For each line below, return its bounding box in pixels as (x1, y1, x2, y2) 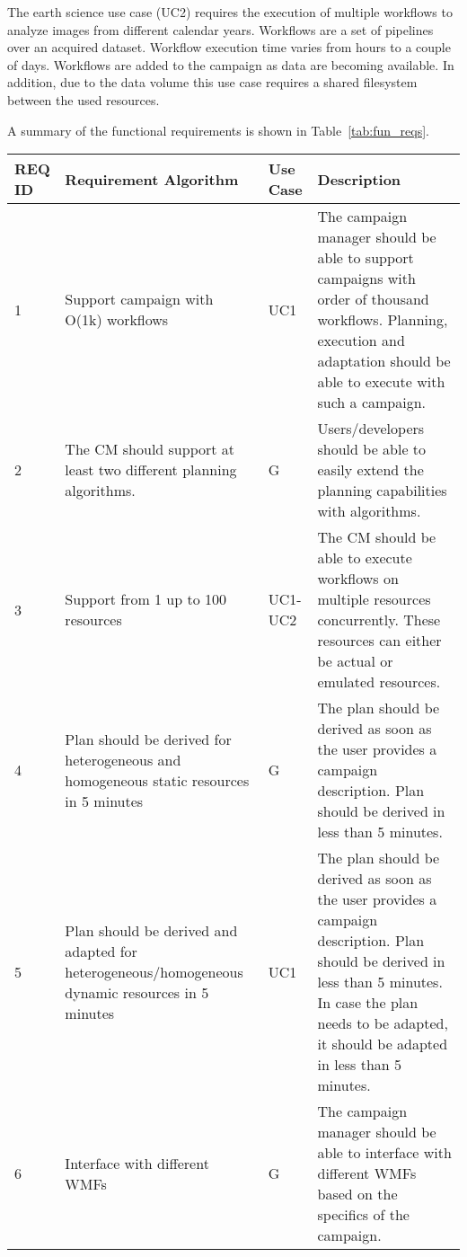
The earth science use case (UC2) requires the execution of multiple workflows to (7, 3, 453, 21)
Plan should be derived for (65, 728, 232, 749)
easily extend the (317, 459, 424, 481)
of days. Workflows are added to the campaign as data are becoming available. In (7, 55, 454, 74)
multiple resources (317, 589, 431, 610)
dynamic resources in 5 (65, 981, 209, 1003)
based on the (317, 1183, 398, 1205)
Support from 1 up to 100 (65, 589, 227, 610)
